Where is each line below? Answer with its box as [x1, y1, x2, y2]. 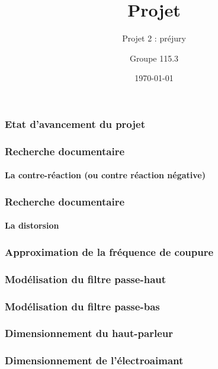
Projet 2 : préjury [122, 32, 186, 44]
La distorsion [5, 219, 59, 232]
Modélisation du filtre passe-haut [5, 271, 166, 286]
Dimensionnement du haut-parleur [5, 326, 173, 341]
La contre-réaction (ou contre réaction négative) [5, 169, 206, 181]
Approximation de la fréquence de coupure [5, 244, 214, 259]
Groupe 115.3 [129, 52, 179, 64]
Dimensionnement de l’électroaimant [5, 353, 184, 368]
